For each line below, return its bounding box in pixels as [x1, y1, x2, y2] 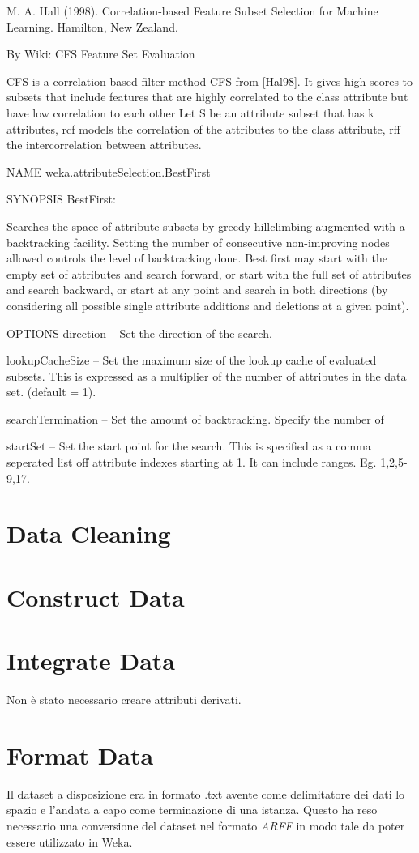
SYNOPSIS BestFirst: [6, 190, 116, 207]
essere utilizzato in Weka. [6, 833, 133, 850]
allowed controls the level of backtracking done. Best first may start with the [6, 250, 388, 267]
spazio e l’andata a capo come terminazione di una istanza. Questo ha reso [6, 801, 378, 818]
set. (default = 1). [6, 383, 96, 400]
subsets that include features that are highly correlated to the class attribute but [6, 88, 408, 105]
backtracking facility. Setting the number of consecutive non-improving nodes [6, 233, 390, 250]
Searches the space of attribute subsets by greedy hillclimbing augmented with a [6, 217, 405, 234]
